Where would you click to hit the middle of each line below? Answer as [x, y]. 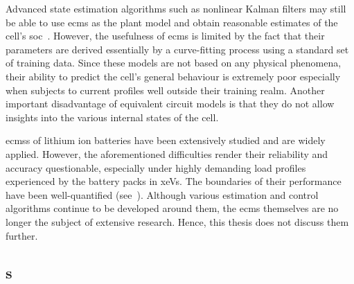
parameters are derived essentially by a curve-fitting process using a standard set [177, 49]
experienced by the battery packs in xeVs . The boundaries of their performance [174, 181]
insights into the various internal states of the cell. [112, 117]
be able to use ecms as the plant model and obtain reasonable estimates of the [172, 22]
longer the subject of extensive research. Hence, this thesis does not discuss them [177, 221]
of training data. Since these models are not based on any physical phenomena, [174, 63]
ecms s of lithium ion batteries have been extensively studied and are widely [166, 140]
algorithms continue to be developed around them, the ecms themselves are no [172, 208]
